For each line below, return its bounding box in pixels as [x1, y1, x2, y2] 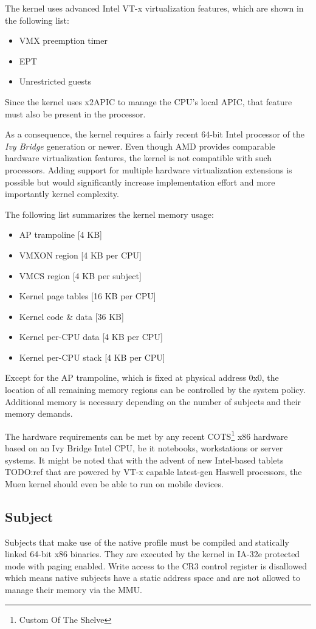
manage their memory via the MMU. [5, 583, 143, 596]
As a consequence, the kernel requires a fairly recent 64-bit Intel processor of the [5, 128, 304, 141]
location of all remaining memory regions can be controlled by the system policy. [5, 383, 306, 396]
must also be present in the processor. [5, 107, 146, 120]
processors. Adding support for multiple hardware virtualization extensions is [5, 163, 292, 176]
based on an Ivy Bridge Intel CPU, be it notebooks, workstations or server [5, 442, 283, 454]
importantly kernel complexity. [5, 187, 119, 200]
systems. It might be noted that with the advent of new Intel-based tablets [5, 453, 284, 466]
